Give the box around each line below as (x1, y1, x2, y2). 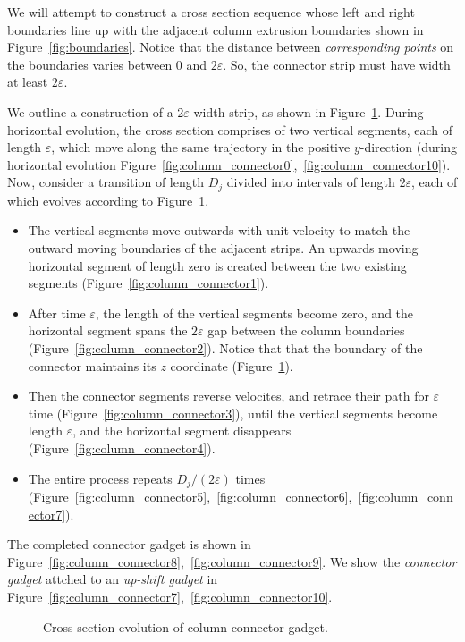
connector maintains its (28, 356, 156, 375)
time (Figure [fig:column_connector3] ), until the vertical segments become (28, 403, 438, 422)
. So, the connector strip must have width (223, 55, 451, 73)
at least (7, 72, 48, 91)
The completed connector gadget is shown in (7, 535, 251, 553)
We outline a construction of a (7, 102, 173, 121)
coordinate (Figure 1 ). (170, 356, 293, 375)
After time (28, 303, 86, 322)
